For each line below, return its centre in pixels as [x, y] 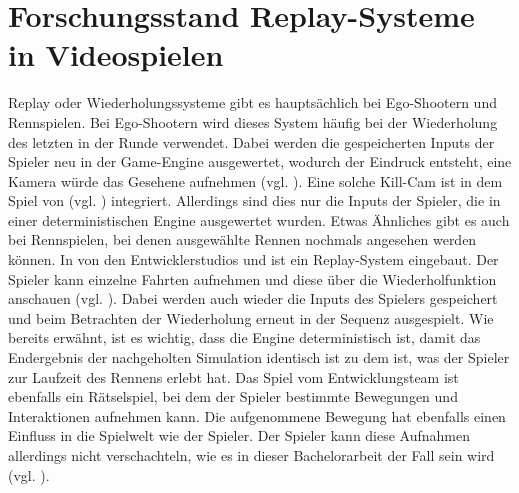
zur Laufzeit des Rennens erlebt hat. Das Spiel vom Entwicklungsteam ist [233, 376]
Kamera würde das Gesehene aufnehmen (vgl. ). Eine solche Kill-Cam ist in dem [255, 180]
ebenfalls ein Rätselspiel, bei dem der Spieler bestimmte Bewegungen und [233, 396]
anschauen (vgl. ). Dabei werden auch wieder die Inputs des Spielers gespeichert [253, 298]
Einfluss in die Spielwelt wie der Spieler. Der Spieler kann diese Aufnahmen [239, 435]
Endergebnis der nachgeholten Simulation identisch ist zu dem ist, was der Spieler [259, 357]
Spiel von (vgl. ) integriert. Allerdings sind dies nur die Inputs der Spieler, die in [254, 200]
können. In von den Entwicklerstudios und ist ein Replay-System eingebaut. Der [253, 259]
